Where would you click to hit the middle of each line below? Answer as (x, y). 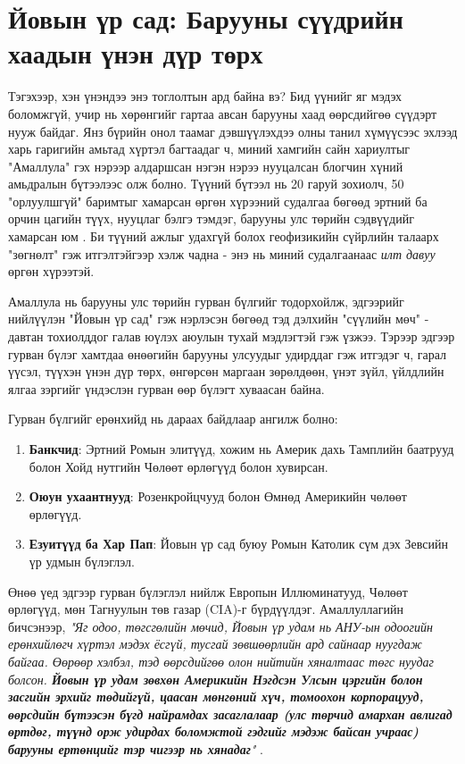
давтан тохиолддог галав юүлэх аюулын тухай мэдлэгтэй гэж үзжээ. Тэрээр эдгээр (232, 336)
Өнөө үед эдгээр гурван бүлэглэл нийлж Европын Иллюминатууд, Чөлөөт (208, 591)
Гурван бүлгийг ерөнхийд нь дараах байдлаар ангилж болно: (173, 419)
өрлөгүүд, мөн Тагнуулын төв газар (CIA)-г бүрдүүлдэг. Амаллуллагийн (206, 609)
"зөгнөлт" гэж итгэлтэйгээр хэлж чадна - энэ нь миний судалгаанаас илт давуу (222, 253)
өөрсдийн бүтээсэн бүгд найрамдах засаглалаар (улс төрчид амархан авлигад (230, 714)
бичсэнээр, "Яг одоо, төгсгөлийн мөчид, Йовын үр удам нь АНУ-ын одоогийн (220, 626)
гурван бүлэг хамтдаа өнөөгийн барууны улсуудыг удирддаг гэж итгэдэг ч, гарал (228, 353)
